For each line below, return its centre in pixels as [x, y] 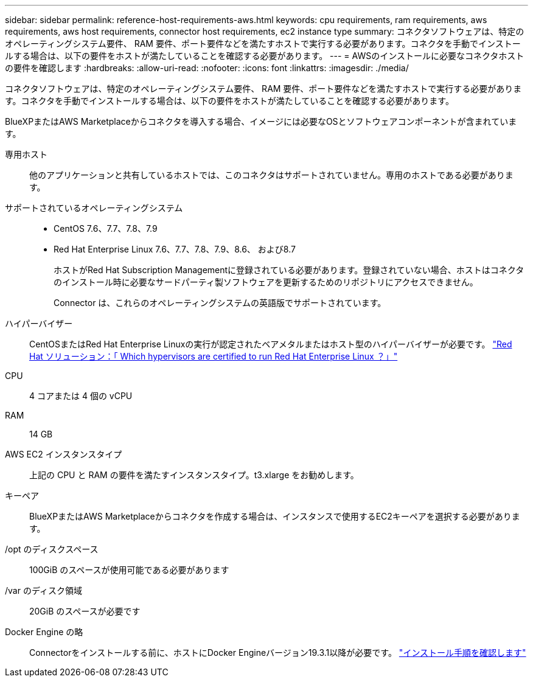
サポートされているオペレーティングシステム [94, 208]
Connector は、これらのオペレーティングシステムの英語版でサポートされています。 [220, 303]
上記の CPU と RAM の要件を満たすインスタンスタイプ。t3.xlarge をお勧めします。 [194, 475]
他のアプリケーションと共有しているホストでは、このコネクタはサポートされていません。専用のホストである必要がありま [271, 175]
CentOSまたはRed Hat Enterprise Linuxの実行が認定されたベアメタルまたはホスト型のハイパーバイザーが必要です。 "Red [271, 344]
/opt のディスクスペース [52, 549]
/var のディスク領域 [44, 590]
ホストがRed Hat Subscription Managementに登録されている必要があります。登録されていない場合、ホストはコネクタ [289, 270]
